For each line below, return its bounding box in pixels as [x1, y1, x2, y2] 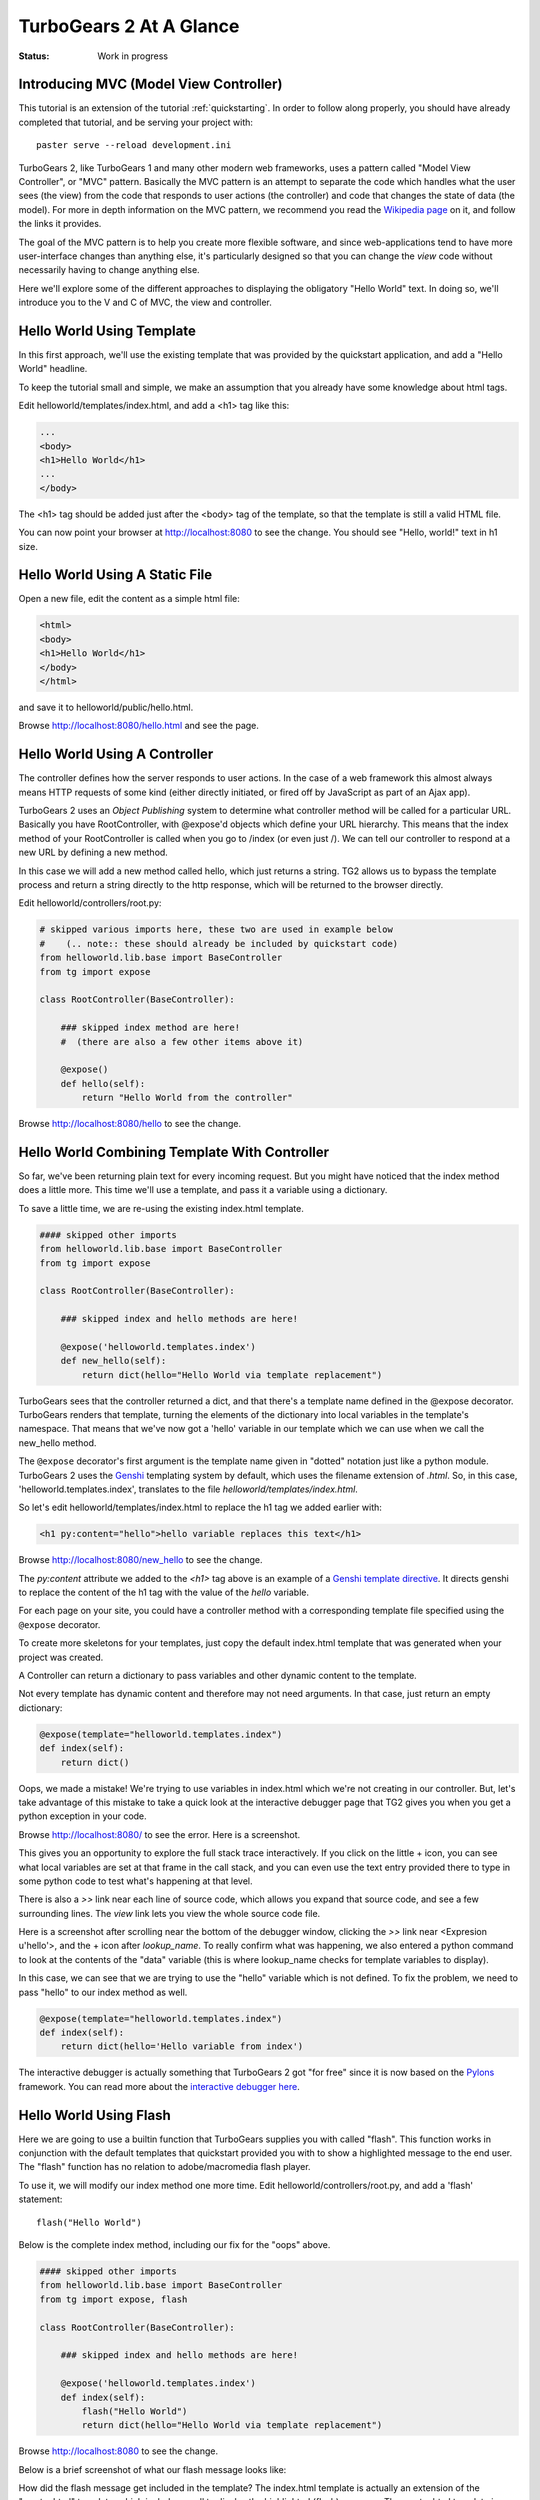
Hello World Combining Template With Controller [18, 1143, 330, 1160]
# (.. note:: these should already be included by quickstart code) [39, 938, 399, 949]
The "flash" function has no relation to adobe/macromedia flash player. [18, 2161, 311, 2173]
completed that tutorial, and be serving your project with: [18, 116, 254, 128]
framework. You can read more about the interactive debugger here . [18, 2080, 300, 2092]
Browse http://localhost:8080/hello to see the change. [18, 1118, 242, 1130]
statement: [18, 2193, 63, 2205]
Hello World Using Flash [18, 2106, 172, 2124]
